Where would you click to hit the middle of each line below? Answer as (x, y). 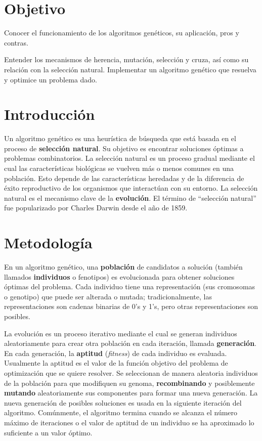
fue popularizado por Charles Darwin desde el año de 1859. (96, 208)
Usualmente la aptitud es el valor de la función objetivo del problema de (116, 363)
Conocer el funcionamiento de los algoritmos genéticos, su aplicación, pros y (122, 33)
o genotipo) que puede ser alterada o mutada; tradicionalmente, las (108, 296)
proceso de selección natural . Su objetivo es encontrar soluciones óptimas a (124, 148)
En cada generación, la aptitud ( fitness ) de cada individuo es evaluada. (116, 353)
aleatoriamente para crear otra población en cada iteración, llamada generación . (130, 343)
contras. (16, 42)
